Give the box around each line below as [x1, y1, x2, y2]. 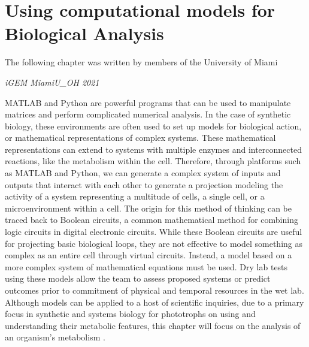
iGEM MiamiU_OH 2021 [5, 76, 99, 88]
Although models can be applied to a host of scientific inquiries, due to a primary [5, 295, 304, 308]
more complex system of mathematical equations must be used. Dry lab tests [5, 260, 288, 273]
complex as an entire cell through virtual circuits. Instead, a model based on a [5, 249, 292, 261]
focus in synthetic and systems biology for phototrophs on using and [5, 307, 256, 320]
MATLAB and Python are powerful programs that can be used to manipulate [5, 96, 291, 108]
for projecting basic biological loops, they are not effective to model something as [5, 237, 303, 249]
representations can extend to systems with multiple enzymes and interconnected [5, 143, 302, 155]
